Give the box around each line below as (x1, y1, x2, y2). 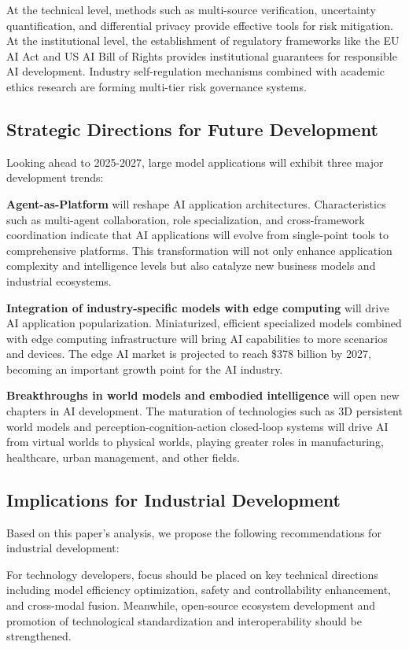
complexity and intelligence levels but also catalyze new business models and (6, 257, 376, 274)
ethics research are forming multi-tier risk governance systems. (6, 78, 307, 94)
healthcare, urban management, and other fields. (6, 448, 240, 465)
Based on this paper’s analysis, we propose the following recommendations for (6, 524, 381, 540)
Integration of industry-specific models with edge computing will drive (6, 299, 389, 315)
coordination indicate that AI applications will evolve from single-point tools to (6, 227, 389, 243)
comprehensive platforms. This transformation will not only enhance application (6, 242, 392, 258)
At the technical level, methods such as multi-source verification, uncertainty (6, 2, 376, 17)
